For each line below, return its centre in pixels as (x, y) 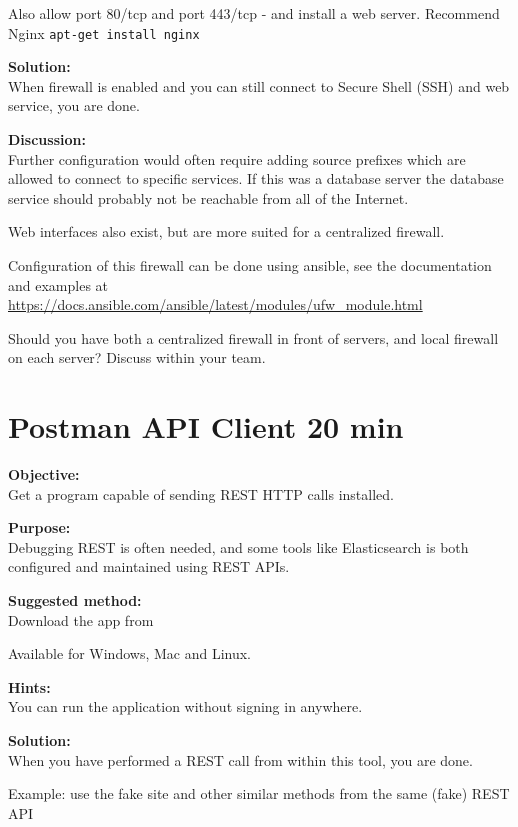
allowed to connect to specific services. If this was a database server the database (256, 178)
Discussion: (47, 139)
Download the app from (81, 619)
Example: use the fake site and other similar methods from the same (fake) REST (259, 793)
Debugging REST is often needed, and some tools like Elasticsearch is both (238, 546)
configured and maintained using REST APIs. (149, 566)
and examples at (58, 284)
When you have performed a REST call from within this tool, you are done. (240, 759)
